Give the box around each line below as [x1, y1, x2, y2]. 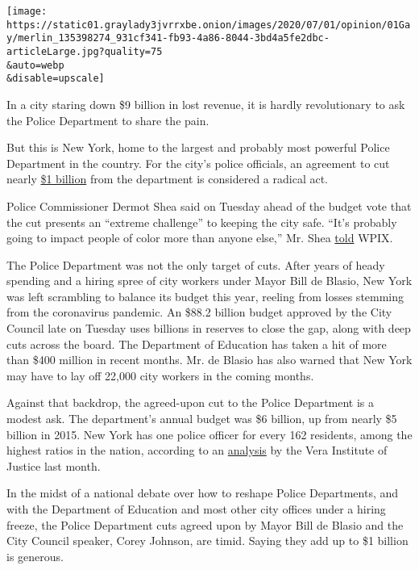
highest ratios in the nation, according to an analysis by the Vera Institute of [6, 442, 388, 459]
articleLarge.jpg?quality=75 [6, 45, 163, 57]
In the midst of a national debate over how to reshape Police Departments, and [6, 484, 399, 501]
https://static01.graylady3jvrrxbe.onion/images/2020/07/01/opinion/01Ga [6, 19, 411, 31]
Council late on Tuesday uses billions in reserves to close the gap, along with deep [6, 320, 411, 337]
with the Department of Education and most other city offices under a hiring [6, 501, 386, 517]
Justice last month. [6, 457, 101, 474]
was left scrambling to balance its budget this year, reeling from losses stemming [6, 287, 404, 304]
